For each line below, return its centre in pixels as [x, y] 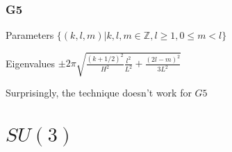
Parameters [30, 35]
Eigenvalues [31, 63]
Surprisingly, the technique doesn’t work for [99, 93]
